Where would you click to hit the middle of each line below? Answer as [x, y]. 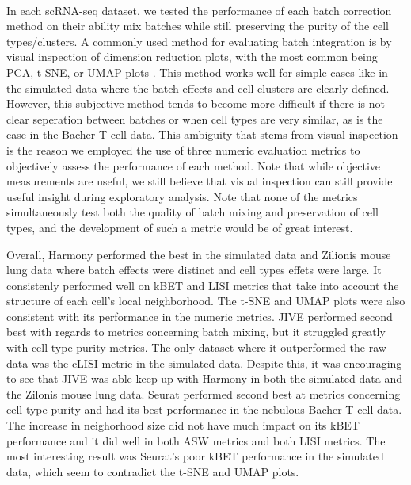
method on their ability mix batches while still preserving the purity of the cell [198, 26]
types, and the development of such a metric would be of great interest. [180, 227]
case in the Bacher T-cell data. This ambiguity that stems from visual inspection [202, 134]
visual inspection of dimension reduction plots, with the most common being [192, 57]
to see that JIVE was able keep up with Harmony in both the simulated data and [204, 378]
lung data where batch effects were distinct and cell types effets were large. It [194, 270]
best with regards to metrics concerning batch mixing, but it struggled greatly [196, 332]
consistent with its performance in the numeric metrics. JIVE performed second [200, 316]
